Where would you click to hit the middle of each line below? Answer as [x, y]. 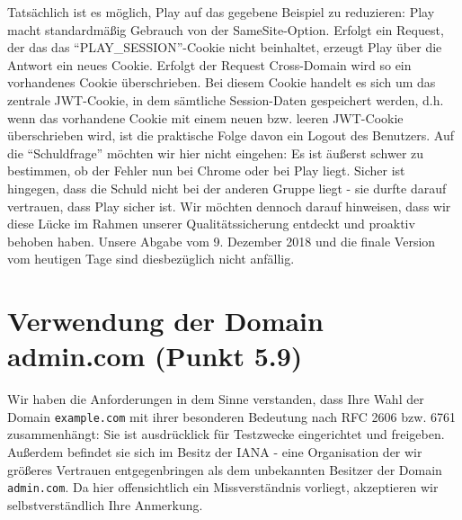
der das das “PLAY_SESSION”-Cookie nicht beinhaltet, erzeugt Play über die [225, 47]
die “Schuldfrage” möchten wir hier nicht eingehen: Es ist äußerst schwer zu [216, 152]
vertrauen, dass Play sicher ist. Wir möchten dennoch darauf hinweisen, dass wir [229, 206]
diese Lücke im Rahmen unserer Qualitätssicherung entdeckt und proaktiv [211, 224]
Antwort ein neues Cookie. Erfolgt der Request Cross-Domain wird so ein [209, 64]
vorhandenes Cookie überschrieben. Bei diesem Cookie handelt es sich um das [222, 82]
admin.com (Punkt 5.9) [155, 356]
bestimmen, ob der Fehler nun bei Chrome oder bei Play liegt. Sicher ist [206, 170]
